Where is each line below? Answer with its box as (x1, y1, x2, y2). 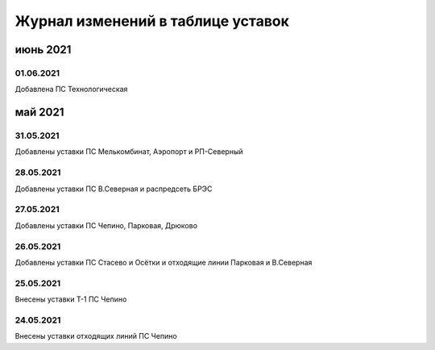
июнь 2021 (14, 43, 72, 56)
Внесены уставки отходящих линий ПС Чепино (14, 331, 177, 341)
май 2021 (14, 106, 64, 119)
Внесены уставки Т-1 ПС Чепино (14, 294, 127, 304)
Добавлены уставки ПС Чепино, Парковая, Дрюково (14, 220, 197, 230)
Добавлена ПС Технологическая (14, 85, 128, 94)
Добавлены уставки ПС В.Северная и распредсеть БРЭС (14, 184, 213, 194)
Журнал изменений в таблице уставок (14, 12, 290, 30)
